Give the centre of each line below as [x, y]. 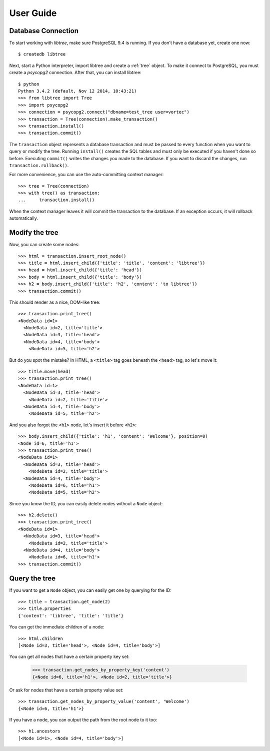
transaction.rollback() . [39, 165]
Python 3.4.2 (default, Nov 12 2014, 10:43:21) [77, 91]
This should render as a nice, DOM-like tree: [55, 302]
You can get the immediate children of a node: [57, 627]
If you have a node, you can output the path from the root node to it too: [83, 719]
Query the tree [32, 578]
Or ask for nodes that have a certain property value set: [66, 690]
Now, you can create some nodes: [44, 245]
